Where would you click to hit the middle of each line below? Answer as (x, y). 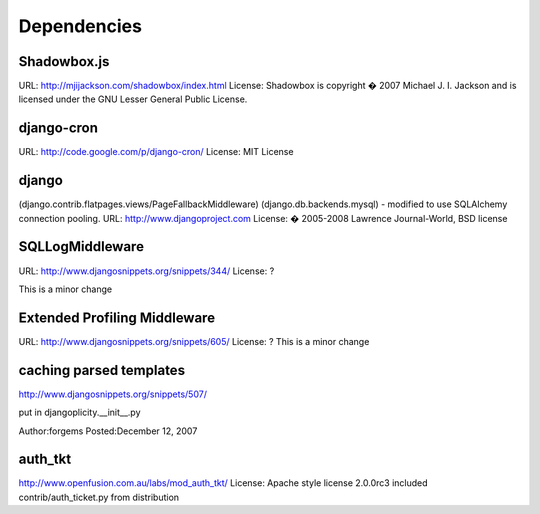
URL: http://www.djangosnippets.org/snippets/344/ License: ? (146, 271)
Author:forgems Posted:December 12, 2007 (108, 431)
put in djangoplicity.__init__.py (79, 412)
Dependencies (80, 26)
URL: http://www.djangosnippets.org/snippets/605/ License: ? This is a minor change (194, 341)
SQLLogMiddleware (81, 246)
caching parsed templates (101, 370)
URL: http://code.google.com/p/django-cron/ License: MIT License (156, 152)
